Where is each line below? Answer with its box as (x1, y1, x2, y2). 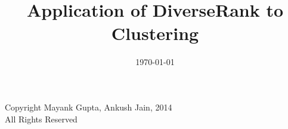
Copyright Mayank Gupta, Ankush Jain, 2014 (5, 100, 172, 113)
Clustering (111, 21, 199, 45)
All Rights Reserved (5, 112, 78, 125)
